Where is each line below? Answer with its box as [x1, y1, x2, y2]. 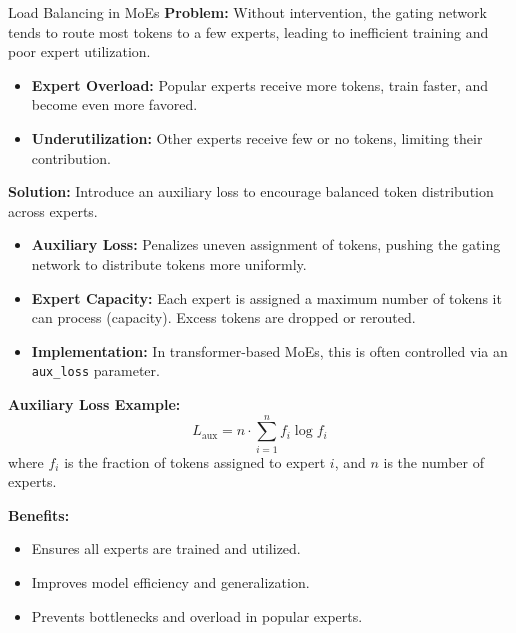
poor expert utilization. [8, 41, 151, 62]
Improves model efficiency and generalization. [31, 572, 310, 593]
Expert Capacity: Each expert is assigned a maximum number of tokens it [31, 287, 502, 308]
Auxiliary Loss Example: [8, 393, 181, 414]
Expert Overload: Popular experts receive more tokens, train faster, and [31, 74, 489, 95]
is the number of [383, 451, 484, 472]
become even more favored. [31, 94, 198, 115]
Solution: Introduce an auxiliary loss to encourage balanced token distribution [8, 181, 494, 202]
